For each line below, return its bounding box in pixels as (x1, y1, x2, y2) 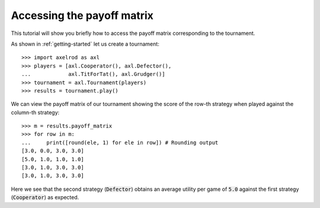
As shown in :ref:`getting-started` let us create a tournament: (11, 40, 159, 47)
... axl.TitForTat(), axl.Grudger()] (21, 71, 165, 78)
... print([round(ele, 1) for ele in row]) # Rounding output (21, 139, 219, 146)
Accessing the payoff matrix (11, 9, 154, 22)
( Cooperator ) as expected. (11, 194, 79, 201)
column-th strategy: (11, 108, 60, 116)
